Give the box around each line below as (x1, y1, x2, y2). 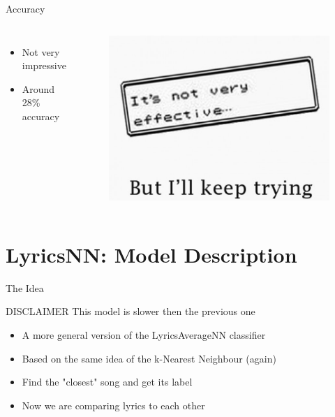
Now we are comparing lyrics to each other (22, 397, 205, 412)
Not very (22, 44, 60, 59)
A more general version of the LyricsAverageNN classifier (22, 328, 266, 342)
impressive (22, 58, 66, 73)
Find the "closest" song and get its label (22, 374, 193, 389)
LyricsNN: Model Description (6, 240, 297, 268)
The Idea (6, 280, 44, 295)
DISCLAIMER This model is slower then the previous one (6, 304, 255, 319)
